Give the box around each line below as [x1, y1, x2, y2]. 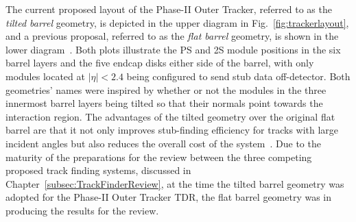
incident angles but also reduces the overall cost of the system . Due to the [5, 136, 321, 150]
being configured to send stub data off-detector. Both [126, 69, 351, 83]
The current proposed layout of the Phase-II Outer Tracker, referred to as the [5, 2, 332, 16]
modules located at [5, 69, 85, 83]
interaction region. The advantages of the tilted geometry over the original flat [5, 109, 335, 123]
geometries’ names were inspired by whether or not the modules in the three [5, 82, 327, 97]
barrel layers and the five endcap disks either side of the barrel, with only [5, 56, 314, 70]
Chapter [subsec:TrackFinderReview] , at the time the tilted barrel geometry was [5, 176, 344, 190]
